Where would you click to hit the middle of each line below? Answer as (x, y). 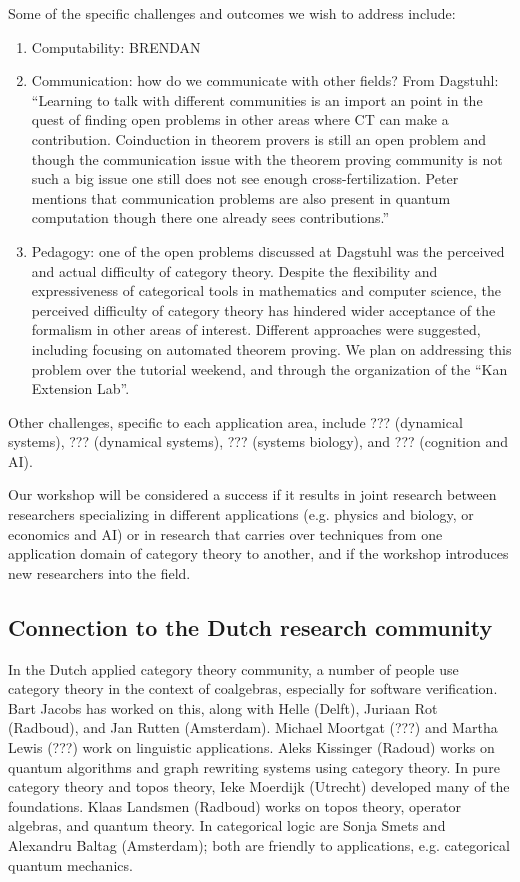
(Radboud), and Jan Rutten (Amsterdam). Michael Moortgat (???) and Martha (253, 727)
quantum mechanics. (70, 864)
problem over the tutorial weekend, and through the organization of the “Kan (269, 368)
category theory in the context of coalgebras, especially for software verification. (253, 688)
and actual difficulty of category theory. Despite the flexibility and (234, 270)
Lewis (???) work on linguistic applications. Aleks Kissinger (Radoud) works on (251, 747)
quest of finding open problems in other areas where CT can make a (240, 119)
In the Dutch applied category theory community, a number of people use (233, 668)
